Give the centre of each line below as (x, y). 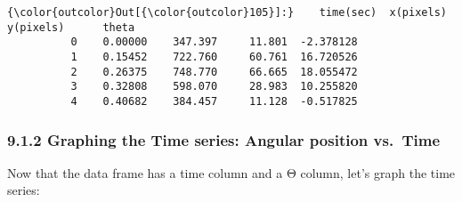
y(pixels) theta (71, 27)
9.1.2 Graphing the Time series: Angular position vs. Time (224, 139)
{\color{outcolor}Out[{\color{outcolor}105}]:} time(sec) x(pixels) (227, 12)
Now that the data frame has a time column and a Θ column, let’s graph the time (231, 172)
